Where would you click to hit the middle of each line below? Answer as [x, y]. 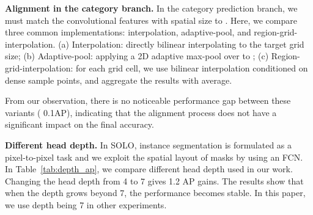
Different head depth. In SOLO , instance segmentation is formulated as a [148, 144]
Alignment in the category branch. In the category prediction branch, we [151, 8]
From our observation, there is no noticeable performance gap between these [148, 100]
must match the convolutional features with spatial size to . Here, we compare [151, 20]
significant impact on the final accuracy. [79, 124]
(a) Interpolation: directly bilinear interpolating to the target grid [181, 44]
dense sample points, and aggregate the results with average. [119, 80]
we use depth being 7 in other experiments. [86, 204]
